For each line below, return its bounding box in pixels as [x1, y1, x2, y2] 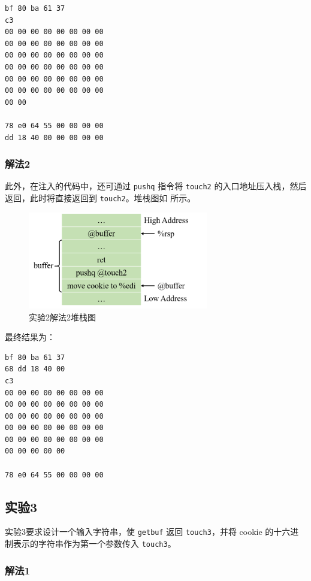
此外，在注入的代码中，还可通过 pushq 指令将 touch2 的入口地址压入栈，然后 [5, 180, 307, 192]
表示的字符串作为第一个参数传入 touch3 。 [13, 537, 176, 550]
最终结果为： [5, 331, 55, 343]
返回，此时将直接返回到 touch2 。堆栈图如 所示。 [5, 192, 196, 204]
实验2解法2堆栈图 [29, 310, 96, 323]
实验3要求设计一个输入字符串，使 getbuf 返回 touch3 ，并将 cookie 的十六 [5, 525, 291, 538]
